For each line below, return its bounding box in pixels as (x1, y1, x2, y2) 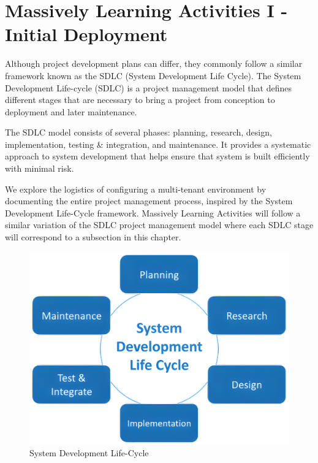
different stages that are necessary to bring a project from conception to (5, 93, 275, 106)
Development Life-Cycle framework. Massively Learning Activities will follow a (5, 206, 301, 219)
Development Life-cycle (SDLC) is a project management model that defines (5, 81, 292, 94)
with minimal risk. (5, 162, 74, 175)
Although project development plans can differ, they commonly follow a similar (5, 57, 303, 70)
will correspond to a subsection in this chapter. (5, 231, 181, 243)
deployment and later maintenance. (5, 105, 137, 118)
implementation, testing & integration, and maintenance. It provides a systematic (5, 137, 311, 150)
